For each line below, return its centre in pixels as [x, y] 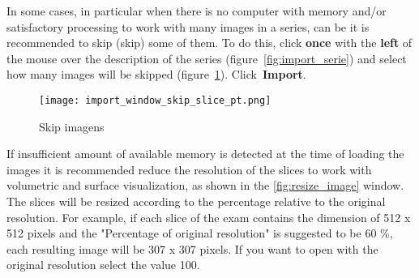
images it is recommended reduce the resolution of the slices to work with [189, 169]
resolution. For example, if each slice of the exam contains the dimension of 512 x [209, 217]
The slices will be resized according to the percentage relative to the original [196, 201]
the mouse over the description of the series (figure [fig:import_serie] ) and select [207, 58]
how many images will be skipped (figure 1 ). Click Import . [156, 74]
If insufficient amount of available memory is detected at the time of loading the [205, 154]
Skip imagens [72, 126]
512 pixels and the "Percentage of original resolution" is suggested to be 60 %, [200, 233]
